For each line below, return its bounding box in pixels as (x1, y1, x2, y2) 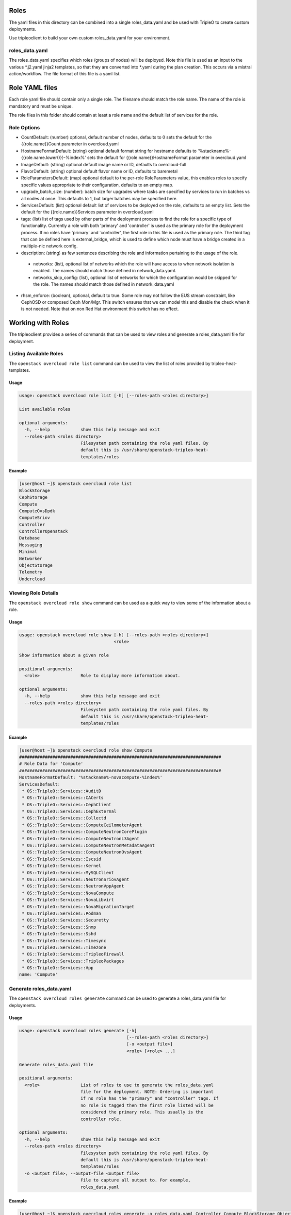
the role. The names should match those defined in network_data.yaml (33, 281, 174, 287)
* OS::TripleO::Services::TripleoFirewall (22, 952, 125, 957)
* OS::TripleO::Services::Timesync (22, 938, 107, 943)
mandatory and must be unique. (9, 103, 73, 109)
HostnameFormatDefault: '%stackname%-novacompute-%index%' (19, 775, 162, 780)
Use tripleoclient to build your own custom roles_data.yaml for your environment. (9, 35, 171, 41)
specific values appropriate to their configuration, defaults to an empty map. (21, 182, 174, 188)
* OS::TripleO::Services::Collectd (22, 816, 107, 821)
